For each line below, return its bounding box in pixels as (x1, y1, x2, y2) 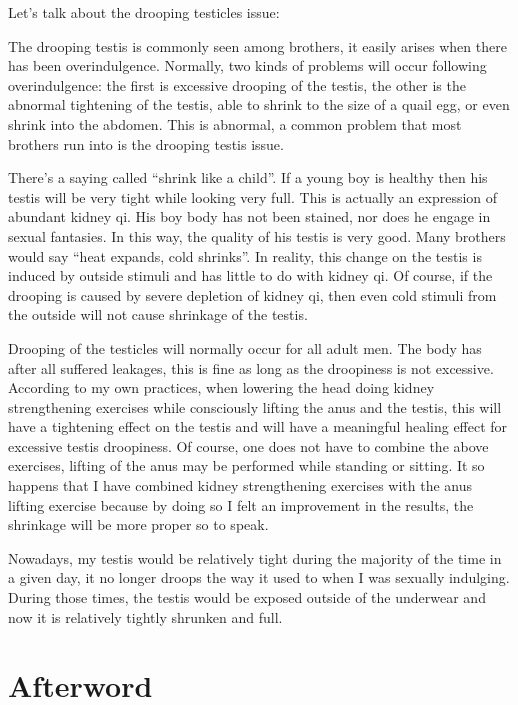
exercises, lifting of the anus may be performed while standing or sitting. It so (8, 455, 485, 476)
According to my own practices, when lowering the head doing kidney (8, 377, 435, 398)
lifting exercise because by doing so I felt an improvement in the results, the (8, 494, 474, 515)
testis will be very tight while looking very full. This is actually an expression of (8, 186, 498, 207)
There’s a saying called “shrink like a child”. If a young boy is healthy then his (8, 167, 488, 188)
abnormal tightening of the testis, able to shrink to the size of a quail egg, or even (8, 94, 510, 115)
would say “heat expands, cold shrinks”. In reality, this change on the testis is (8, 245, 482, 266)
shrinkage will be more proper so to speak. (8, 514, 269, 535)
